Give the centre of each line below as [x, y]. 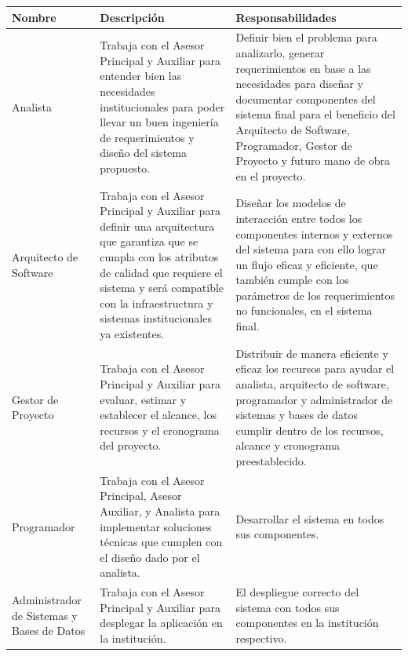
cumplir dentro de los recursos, [310, 430]
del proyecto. [131, 445]
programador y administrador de [314, 399]
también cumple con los [292, 280]
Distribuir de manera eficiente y [312, 353]
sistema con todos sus [288, 607]
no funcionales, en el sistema [304, 310]
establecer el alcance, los [158, 415]
